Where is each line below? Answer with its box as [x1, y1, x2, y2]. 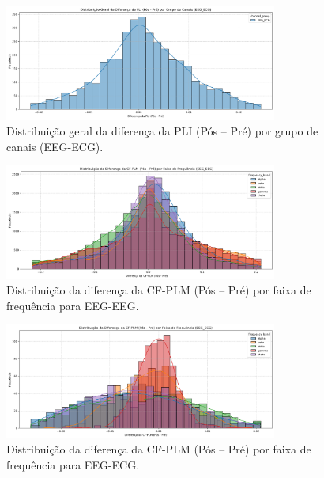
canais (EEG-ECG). [6, 138, 104, 154]
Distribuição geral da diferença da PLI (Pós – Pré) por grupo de [6, 123, 318, 139]
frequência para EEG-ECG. [6, 457, 140, 473]
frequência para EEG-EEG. [6, 297, 139, 313]
